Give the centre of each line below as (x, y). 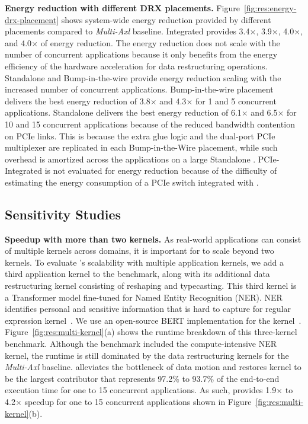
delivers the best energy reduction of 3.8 (78, 101)
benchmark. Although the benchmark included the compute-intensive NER (141, 344)
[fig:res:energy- (270, 8)
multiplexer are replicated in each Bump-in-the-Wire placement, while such (141, 147)
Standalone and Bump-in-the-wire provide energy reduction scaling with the (143, 77)
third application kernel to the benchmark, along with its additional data (137, 274)
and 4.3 (173, 101)
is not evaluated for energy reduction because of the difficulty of (161, 170)
